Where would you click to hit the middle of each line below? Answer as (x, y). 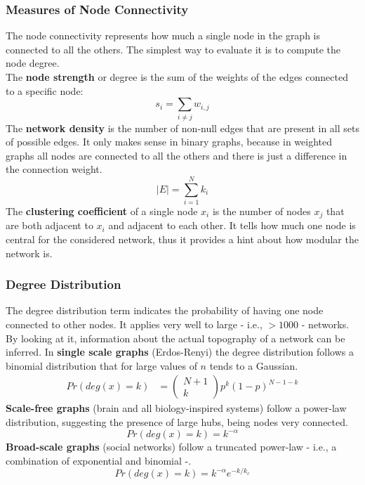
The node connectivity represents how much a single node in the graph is (163, 35)
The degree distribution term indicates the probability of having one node (165, 310)
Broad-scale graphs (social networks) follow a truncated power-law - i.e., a (171, 447)
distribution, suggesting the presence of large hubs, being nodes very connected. (177, 422)
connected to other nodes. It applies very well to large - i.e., (134, 324)
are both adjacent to (49, 225)
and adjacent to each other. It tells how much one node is (232, 225)
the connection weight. (54, 169)
